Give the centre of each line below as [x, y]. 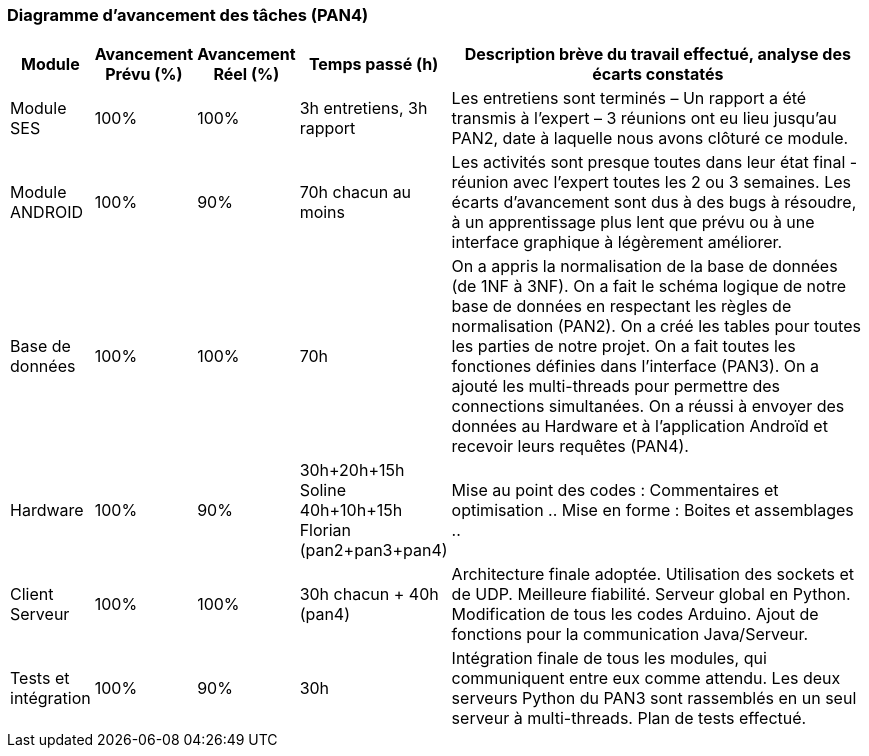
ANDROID [47, 212]
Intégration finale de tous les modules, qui [609, 658]
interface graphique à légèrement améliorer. [617, 242]
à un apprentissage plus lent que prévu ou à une [633, 222]
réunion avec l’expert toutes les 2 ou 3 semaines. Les [651, 182]
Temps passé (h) [373, 64]
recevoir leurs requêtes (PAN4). [570, 446]
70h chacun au [355, 192]
